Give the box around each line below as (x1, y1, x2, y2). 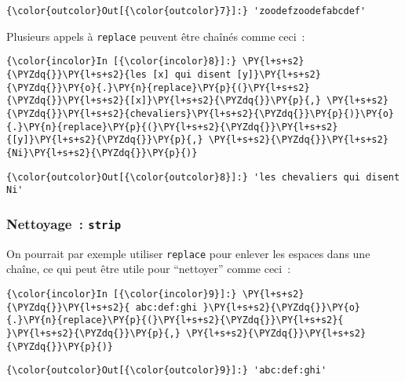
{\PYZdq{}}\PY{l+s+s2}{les (6, 68, 147, 80)
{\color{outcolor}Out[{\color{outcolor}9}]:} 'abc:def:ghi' (6, 365, 327, 377)
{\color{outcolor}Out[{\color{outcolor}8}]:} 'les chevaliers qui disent (6, 171, 400, 183)
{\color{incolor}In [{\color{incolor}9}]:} (6, 288, 237, 300)
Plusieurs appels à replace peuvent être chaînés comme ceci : (6, 27, 305, 44)
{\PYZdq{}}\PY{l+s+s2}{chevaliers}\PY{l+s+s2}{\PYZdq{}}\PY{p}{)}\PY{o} (6, 107, 394, 119)
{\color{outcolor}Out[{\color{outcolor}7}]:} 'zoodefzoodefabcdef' (6, 5, 367, 16)
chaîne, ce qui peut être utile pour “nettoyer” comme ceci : (6, 260, 291, 277)
